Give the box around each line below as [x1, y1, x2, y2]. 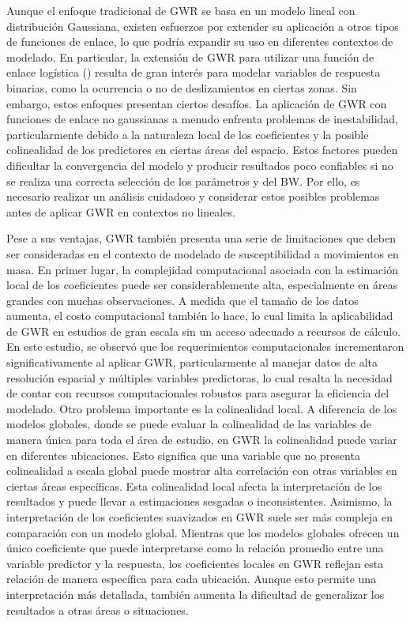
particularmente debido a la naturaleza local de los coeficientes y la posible [6, 126, 369, 142]
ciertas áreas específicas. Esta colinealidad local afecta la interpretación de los [6, 477, 382, 494]
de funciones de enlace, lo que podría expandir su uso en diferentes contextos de [6, 33, 393, 50]
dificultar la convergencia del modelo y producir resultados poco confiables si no [6, 156, 393, 173]
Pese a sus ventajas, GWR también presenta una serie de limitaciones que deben [6, 230, 396, 247]
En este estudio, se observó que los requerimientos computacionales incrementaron [6, 338, 404, 355]
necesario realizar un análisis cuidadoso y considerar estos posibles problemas [6, 188, 380, 205]
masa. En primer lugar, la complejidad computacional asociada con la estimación [6, 261, 398, 277]
